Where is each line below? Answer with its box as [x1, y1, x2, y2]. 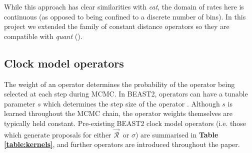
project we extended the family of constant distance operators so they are [4, 21, 229, 31]
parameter [4, 98, 35, 108]
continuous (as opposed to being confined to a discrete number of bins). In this [4, 11, 246, 21]
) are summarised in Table [135, 129, 218, 139]
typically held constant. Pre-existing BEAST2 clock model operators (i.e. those [4, 117, 246, 128]
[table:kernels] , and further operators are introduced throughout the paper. [4, 139, 240, 149]
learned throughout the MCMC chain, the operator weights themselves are [4, 108, 232, 118]
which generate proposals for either [4, 129, 111, 139]
